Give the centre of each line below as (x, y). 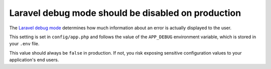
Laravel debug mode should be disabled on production (125, 13)
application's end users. (34, 60)
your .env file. (24, 44)
